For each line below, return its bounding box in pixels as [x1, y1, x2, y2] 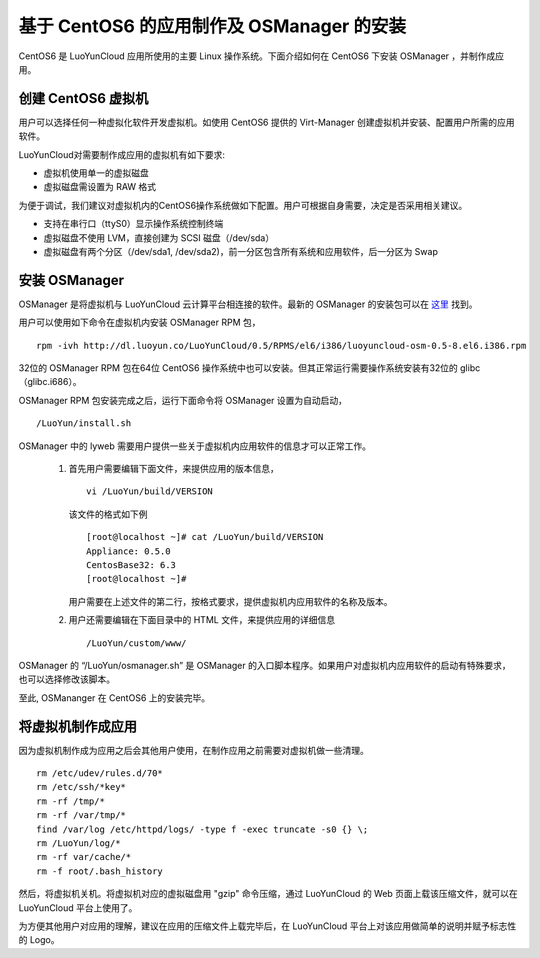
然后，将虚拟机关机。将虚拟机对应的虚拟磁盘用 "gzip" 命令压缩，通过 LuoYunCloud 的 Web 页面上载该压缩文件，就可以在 [18, 888, 519, 900]
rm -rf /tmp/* [36, 795, 105, 807]
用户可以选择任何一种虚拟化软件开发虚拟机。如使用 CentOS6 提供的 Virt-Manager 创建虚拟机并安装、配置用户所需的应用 [18, 116, 515, 128]
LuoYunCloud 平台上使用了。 [18, 901, 138, 914]
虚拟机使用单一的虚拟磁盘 [43, 167, 149, 179]
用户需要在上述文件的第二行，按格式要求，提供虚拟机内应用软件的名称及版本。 [68, 595, 393, 607]
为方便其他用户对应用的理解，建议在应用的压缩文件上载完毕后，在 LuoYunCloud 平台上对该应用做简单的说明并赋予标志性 [18, 920, 517, 932]
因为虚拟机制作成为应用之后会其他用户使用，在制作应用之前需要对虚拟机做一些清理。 [18, 744, 369, 756]
